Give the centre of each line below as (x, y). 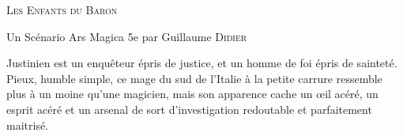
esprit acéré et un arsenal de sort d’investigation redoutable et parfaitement (189, 109)
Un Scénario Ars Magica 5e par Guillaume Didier (127, 36)
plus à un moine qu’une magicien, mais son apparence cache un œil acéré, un (192, 94)
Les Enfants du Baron (62, 9)
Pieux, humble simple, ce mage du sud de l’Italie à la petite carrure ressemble (194, 78)
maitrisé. (28, 125)
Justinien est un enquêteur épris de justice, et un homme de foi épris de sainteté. (202, 63)
